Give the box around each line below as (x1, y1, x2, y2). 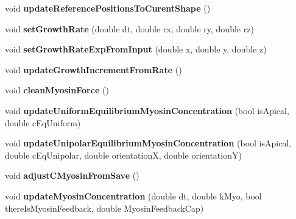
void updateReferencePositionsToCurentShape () (5, 2, 211, 14)
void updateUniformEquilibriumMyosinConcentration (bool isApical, (5, 104, 289, 117)
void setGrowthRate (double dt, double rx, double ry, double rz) (5, 22, 254, 35)
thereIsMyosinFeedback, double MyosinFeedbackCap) (5, 201, 204, 214)
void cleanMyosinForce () (5, 84, 109, 96)
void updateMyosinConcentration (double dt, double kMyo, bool (5, 189, 262, 202)
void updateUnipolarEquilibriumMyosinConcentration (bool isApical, (5, 137, 292, 149)
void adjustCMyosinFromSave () (5, 169, 139, 182)
